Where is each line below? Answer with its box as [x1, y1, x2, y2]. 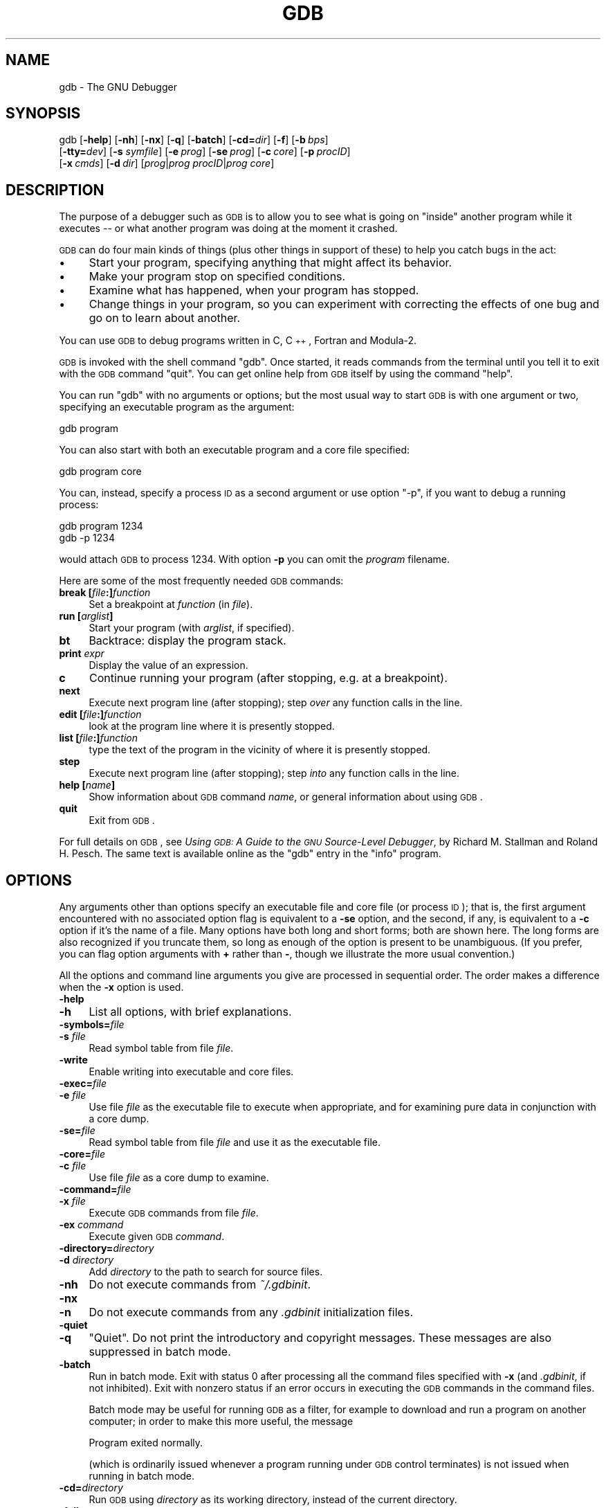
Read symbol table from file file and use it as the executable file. [89, 1136, 380, 1149]
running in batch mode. [89, 1470, 194, 1482]
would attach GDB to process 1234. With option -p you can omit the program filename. [59, 553, 450, 566]
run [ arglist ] [59, 610, 113, 622]
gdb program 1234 [59, 520, 143, 532]
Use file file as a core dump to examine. [89, 1172, 269, 1184]
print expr [59, 647, 104, 660]
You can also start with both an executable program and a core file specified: [59, 444, 410, 456]
